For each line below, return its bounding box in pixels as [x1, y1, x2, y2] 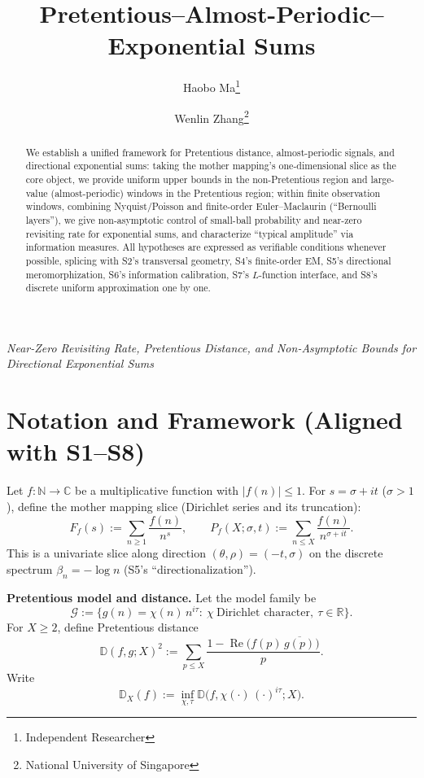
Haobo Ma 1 [182, 76, 241, 95]
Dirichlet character [216, 607, 310, 619]
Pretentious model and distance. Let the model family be [7, 588, 317, 605]
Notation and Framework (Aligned [7, 403, 403, 436]
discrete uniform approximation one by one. [25, 281, 211, 295]
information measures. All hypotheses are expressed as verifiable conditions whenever [25, 240, 387, 254]
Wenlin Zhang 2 [174, 107, 249, 126]
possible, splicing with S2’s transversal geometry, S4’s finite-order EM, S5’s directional [25, 253, 391, 267]
